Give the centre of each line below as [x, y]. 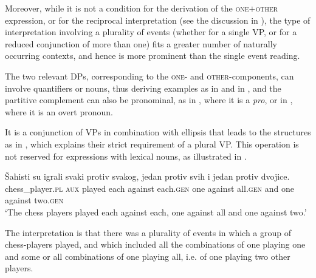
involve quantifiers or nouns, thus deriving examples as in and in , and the [143, 88]
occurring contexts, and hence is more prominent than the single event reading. [153, 56]
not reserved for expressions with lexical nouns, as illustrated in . [126, 156]
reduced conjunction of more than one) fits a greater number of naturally [141, 43]
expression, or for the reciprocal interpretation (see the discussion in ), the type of [158, 20]
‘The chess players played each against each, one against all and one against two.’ [156, 212]
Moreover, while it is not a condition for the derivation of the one [127, 8]
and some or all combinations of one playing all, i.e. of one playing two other [148, 256]
